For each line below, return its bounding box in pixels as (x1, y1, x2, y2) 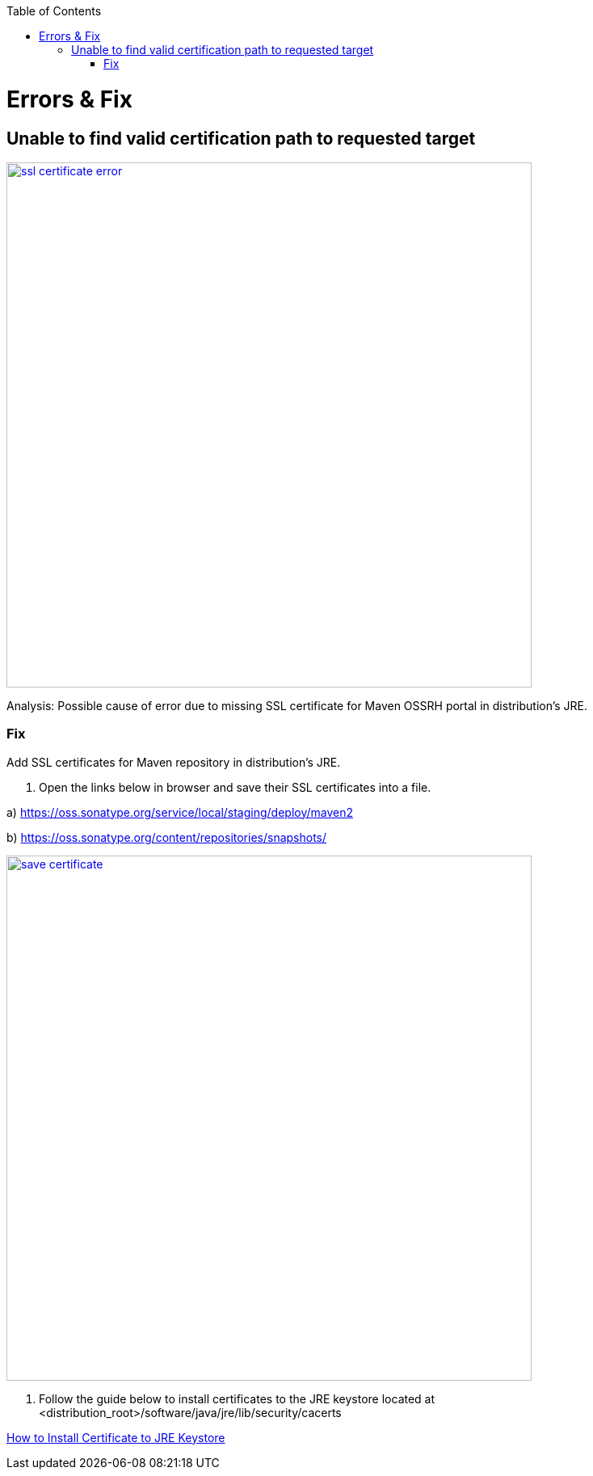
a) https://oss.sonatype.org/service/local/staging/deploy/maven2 (6, 805, 354, 819)
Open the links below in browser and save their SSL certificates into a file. (39, 780, 431, 794)
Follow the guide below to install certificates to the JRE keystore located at (39, 1391, 435, 1406)
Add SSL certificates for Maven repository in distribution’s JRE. (6, 755, 341, 769)
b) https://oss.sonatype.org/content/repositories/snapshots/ (6, 830, 327, 844)
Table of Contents (6, 4, 102, 18)
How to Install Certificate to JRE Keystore (6, 1430, 225, 1444)
